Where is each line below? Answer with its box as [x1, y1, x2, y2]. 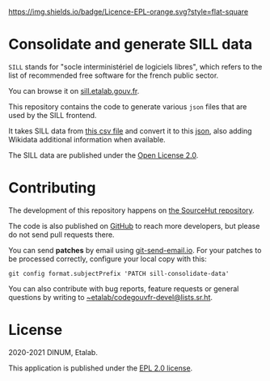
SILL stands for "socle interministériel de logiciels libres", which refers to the [8, 61, 263, 71]
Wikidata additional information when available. [8, 134, 166, 144]
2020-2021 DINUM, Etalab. [8, 347, 99, 357]
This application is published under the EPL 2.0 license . [8, 363, 193, 373]
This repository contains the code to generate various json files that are [8, 101, 247, 112]
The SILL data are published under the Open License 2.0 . [8, 150, 199, 160]
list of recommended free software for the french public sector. [8, 70, 219, 80]
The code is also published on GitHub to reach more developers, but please [8, 221, 260, 231]
